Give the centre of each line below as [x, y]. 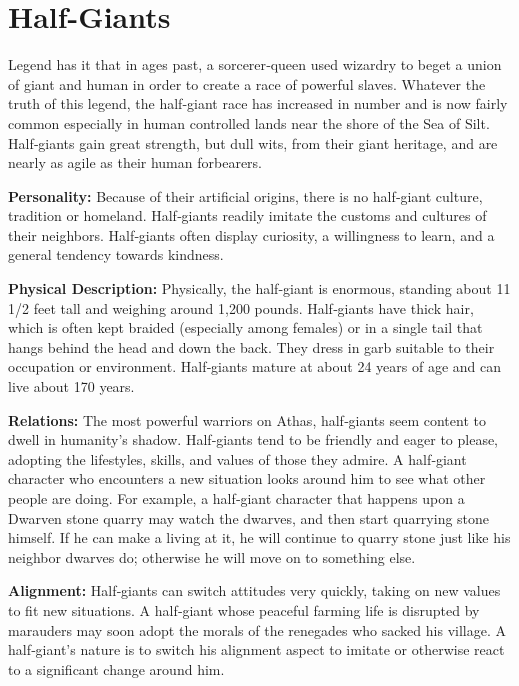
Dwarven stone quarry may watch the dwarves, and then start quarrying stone [249, 517]
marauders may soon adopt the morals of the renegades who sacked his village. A [257, 629]
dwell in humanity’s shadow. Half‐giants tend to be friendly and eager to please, [253, 439]
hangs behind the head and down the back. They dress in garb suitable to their [251, 346]
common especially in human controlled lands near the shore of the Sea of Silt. [249, 122]
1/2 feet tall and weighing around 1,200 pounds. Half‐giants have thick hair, [241, 307]
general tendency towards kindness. [116, 254]
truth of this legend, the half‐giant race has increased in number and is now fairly [258, 103]
